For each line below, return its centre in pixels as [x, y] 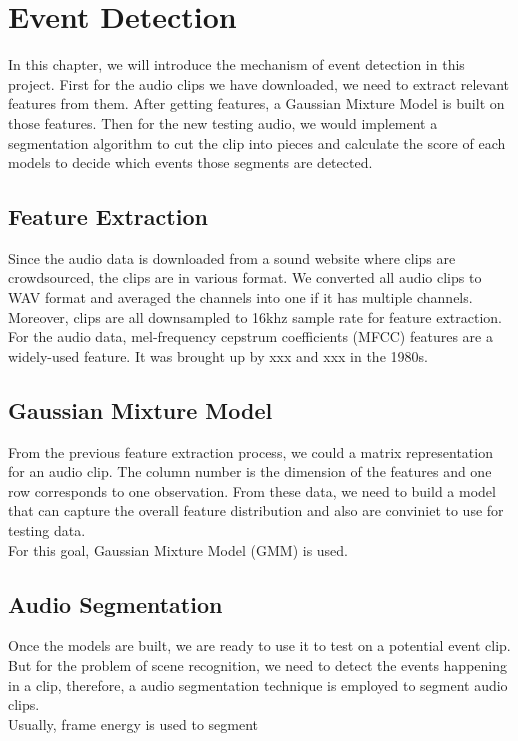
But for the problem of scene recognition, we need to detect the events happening [257, 665]
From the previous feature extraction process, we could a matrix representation [250, 451]
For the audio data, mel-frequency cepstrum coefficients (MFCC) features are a [250, 336]
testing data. [47, 530]
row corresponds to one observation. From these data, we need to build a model [252, 490]
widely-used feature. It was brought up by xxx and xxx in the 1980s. [218, 355]
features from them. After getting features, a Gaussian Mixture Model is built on [256, 103]
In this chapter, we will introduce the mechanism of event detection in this [236, 64]
